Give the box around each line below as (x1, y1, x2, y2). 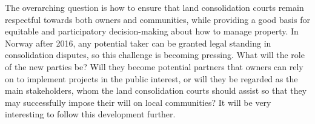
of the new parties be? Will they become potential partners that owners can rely (5, 60, 303, 73)
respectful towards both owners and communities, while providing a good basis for (5, 13, 310, 25)
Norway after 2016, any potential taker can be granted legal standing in (5, 36, 271, 49)
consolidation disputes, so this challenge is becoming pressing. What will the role (5, 48, 305, 61)
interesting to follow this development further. (5, 108, 176, 120)
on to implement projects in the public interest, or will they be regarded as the (5, 72, 298, 85)
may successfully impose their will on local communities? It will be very (5, 96, 271, 108)
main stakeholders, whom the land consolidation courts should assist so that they (5, 84, 307, 97)
